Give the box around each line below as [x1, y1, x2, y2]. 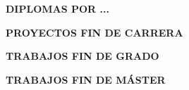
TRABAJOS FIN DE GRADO [6, 49, 159, 63]
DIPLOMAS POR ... [6, 1, 109, 15]
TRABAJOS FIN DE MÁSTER [6, 72, 166, 86]
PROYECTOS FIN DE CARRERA [6, 25, 183, 39]
